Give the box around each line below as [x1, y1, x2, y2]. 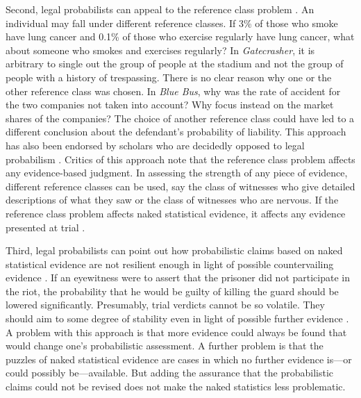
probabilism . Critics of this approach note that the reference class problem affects [6, 151, 355, 166]
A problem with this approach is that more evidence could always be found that [6, 324, 347, 339]
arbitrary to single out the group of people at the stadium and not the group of [6, 56, 344, 71]
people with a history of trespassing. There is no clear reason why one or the [6, 69, 332, 84]
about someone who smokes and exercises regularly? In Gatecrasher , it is [6, 42, 315, 57]
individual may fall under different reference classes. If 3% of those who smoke [6, 15, 338, 30]
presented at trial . [6, 219, 85, 234]
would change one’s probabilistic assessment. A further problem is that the [6, 338, 324, 353]
